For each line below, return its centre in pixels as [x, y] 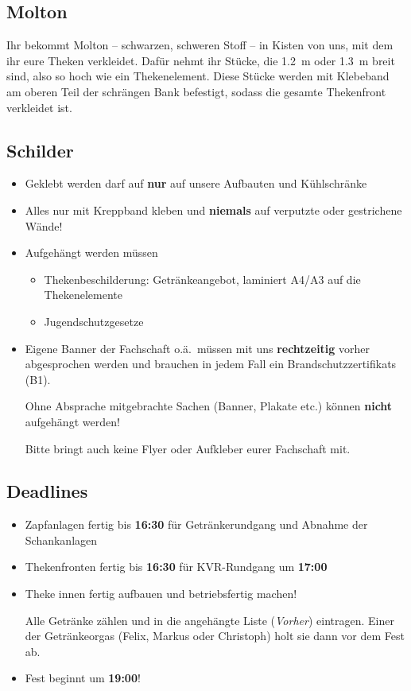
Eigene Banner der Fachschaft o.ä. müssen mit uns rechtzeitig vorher [198, 348]
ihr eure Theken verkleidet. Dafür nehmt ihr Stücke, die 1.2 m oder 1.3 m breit [201, 60]
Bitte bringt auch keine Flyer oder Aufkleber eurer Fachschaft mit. [188, 448]
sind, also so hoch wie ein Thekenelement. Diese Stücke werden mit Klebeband [198, 76]
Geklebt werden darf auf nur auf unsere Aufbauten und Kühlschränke [196, 183]
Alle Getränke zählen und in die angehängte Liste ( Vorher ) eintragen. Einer [209, 620]
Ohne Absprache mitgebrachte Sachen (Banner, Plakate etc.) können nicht [209, 406]
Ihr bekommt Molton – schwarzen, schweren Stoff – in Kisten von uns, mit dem [200, 45]
